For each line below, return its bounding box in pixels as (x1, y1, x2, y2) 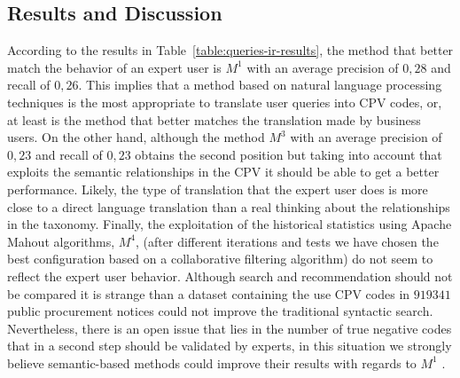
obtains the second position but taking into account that (135, 145, 442, 163)
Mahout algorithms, (7, 232, 115, 250)
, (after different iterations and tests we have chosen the (136, 232, 439, 250)
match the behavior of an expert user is (7, 58, 222, 76)
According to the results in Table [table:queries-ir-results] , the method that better (7, 41, 454, 59)
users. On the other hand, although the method (7, 128, 265, 146)
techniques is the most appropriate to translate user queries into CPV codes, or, (7, 92, 442, 111)
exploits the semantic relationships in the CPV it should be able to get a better (7, 162, 440, 181)
